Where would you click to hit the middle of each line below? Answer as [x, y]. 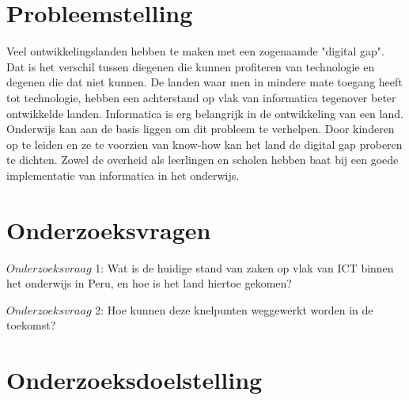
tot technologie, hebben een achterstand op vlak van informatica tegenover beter [201, 97]
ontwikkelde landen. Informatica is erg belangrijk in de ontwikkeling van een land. [205, 113]
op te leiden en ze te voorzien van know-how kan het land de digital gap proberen [204, 144]
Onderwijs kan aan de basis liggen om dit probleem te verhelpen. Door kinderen [201, 129]
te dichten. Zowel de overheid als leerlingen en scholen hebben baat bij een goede [203, 160]
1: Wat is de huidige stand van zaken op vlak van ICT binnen [244, 267]
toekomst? [31, 325]
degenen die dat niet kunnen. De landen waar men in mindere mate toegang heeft [204, 82]
